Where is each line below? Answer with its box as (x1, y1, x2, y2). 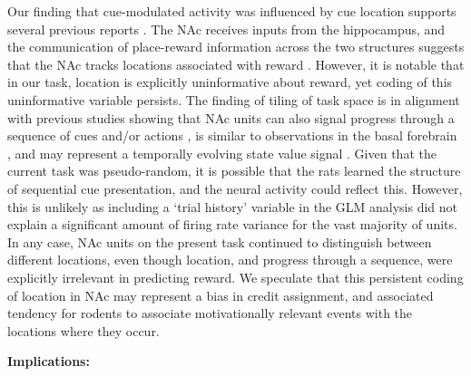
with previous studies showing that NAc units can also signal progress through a (7, 108, 455, 127)
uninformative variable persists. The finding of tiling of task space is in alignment (7, 90, 460, 109)
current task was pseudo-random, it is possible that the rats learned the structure (7, 161, 461, 180)
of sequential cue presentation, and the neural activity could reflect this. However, (7, 178, 463, 198)
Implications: (7, 352, 90, 371)
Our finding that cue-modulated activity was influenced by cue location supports (7, 2, 456, 20)
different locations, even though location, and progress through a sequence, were (7, 250, 453, 269)
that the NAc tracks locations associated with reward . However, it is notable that (7, 54, 465, 73)
